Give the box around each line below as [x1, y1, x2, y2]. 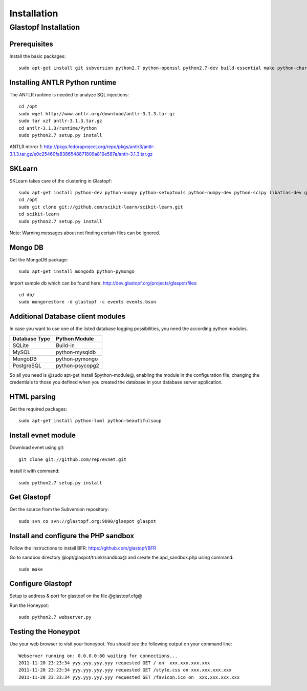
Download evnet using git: [9, 444, 65, 451]
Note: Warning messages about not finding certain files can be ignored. [9, 230, 161, 236]
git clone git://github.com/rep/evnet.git [18, 456, 127, 462]
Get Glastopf [9, 493, 51, 502]
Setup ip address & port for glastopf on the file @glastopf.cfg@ [9, 593, 143, 599]
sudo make [18, 566, 43, 572]
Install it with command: [9, 468, 60, 474]
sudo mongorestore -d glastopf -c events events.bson [18, 299, 156, 305]
